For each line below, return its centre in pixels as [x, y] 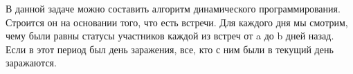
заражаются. [31, 63]
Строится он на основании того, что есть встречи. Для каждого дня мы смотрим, [177, 22]
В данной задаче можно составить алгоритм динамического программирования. [173, 8]
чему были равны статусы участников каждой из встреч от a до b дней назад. [170, 36]
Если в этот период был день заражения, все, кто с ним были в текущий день [170, 49]
